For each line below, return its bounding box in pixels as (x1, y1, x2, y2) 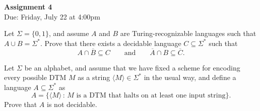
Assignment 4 (4, 1, 52, 11)
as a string (78, 72, 110, 82)
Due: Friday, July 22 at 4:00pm (4, 11, 100, 21)
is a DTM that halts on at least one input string (76, 92, 226, 99)
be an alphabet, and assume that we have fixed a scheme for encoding (24, 62, 240, 72)
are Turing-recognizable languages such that (120, 28, 256, 38)
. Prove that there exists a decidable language (40, 37, 181, 48)
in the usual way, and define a (144, 72, 236, 82)
